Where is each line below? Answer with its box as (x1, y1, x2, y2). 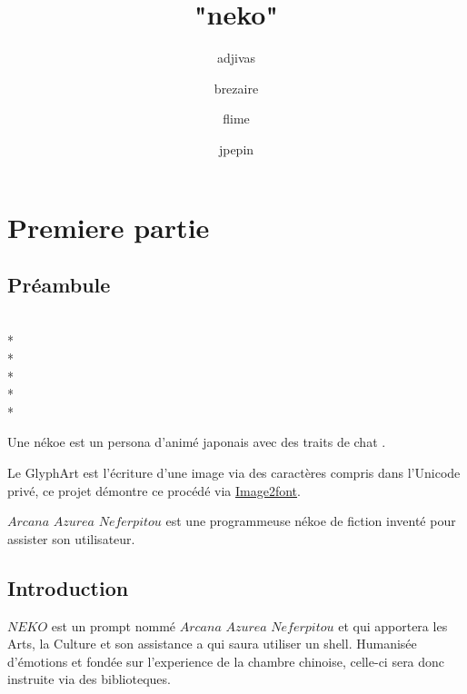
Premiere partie (7, 208, 210, 245)
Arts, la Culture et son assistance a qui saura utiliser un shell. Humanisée (7, 634, 417, 653)
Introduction (7, 573, 129, 601)
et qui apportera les (338, 616, 448, 635)
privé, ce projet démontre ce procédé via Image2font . (7, 481, 301, 500)
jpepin (218, 139, 254, 158)
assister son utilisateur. (7, 529, 135, 548)
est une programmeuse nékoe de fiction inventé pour (165, 511, 456, 530)
